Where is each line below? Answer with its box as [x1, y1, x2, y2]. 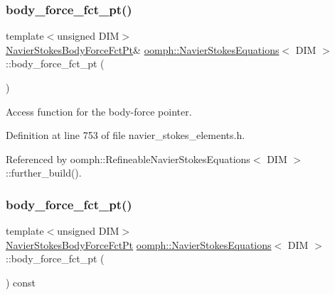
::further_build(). [6, 165, 82, 180]
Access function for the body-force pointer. [6, 104, 192, 118]
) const [6, 274, 36, 289]
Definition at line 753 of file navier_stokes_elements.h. [6, 128, 245, 143]
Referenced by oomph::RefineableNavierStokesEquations [6, 151, 250, 166]
